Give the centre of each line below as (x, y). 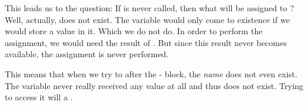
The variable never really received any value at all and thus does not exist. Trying (154, 85)
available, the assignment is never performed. (87, 54)
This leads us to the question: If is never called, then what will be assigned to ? (150, 8)
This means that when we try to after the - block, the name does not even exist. (151, 73)
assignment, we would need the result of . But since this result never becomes (146, 42)
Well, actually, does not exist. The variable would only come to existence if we (147, 19)
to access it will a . (39, 97)
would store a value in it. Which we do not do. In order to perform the (134, 31)
